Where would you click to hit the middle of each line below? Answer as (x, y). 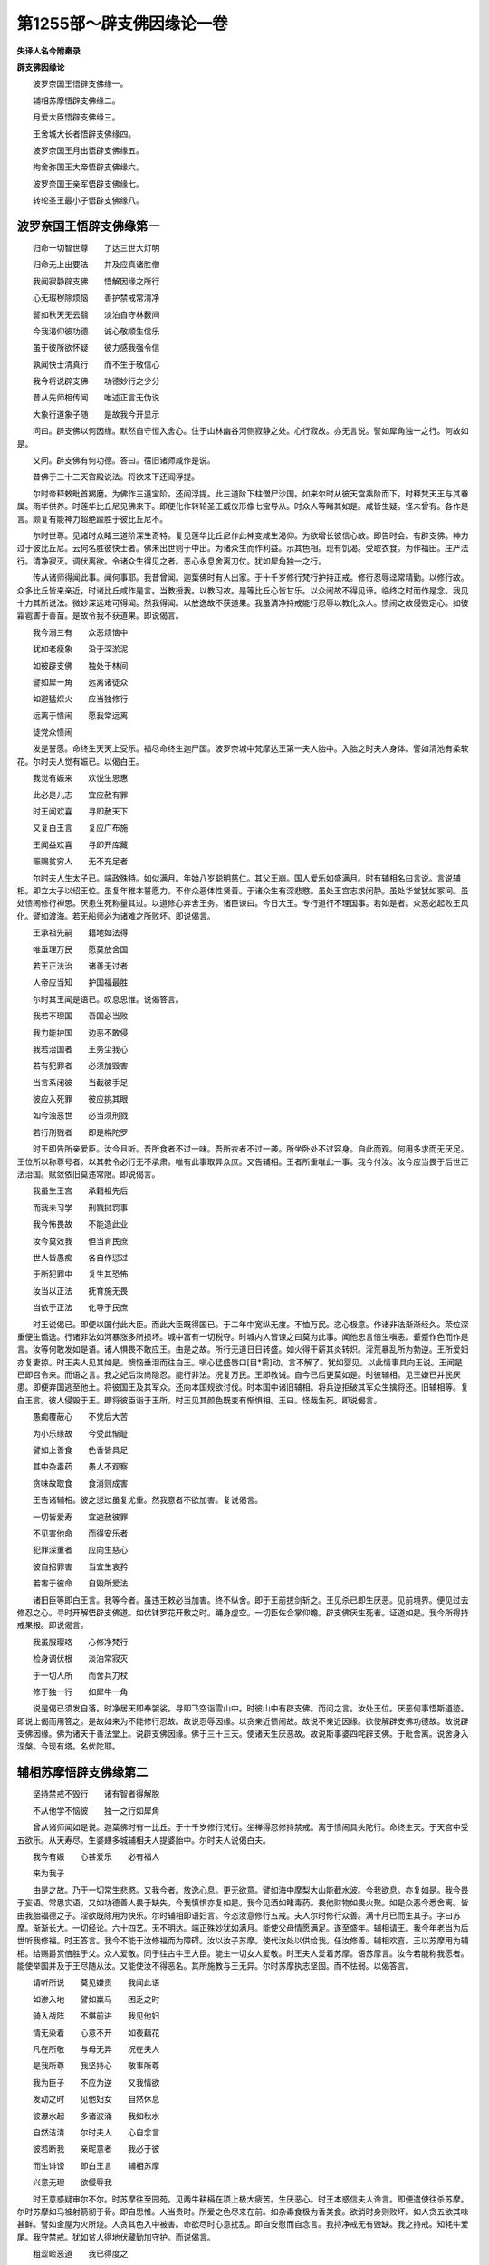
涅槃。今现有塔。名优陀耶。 (68, 1746)
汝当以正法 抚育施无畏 (80, 1290)
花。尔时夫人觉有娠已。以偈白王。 (80, 761)
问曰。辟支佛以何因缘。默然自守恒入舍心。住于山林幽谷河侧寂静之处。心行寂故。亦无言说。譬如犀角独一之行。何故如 (250, 431)
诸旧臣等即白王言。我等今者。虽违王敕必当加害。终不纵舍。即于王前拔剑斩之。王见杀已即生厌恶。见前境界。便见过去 (250, 1600)
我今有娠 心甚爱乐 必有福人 (96, 1856)
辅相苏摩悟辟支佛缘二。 (76, 101)
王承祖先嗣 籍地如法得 (80, 932)
